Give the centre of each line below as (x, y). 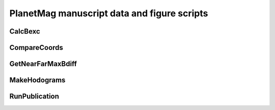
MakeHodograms (37, 80)
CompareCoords (36, 48)
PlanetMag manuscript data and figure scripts (109, 13)
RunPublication (34, 97)
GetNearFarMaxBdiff (43, 64)
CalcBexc (25, 31)
